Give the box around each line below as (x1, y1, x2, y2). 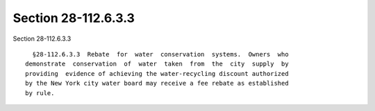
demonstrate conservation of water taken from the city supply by (25, 60, 289, 68)
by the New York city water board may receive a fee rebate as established (25, 79, 289, 88)
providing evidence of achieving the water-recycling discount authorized (25, 70, 289, 77)
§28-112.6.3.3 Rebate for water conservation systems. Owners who (32, 50, 289, 58)
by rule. (25, 89, 55, 97)
